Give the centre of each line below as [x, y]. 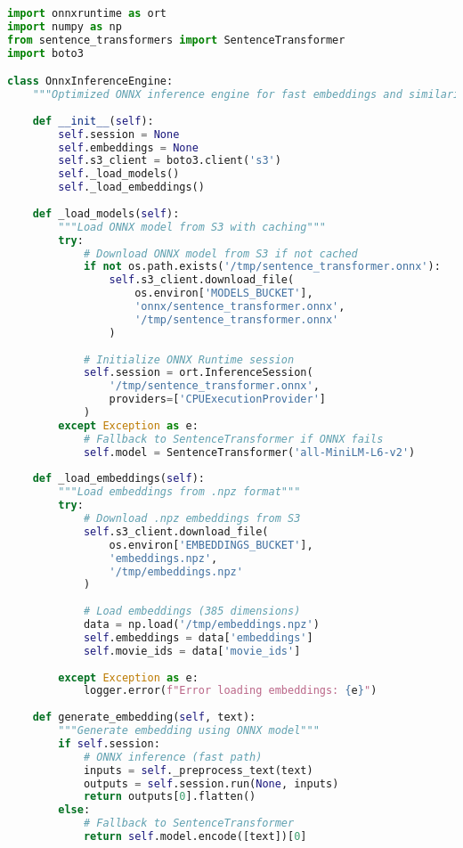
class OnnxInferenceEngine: [90, 82]
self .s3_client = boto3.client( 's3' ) [170, 161]
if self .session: [109, 743]
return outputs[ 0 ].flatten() [170, 797]
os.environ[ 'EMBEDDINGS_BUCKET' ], [211, 545]
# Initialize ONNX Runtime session [189, 359]
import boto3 [45, 53]
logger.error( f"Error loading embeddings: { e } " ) [230, 691]
